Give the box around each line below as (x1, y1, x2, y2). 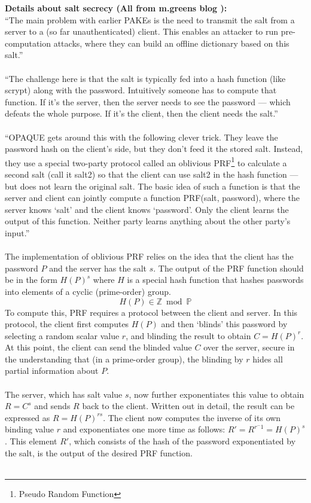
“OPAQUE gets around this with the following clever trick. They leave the (5, 130, 278, 143)
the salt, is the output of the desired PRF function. (5, 446, 193, 459)
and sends (34, 400, 71, 412)
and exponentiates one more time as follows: (63, 423, 225, 435)
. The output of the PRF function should (153, 261, 304, 274)
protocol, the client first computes (5, 318, 129, 330)
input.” (5, 226, 30, 239)
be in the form (5, 273, 57, 286)
